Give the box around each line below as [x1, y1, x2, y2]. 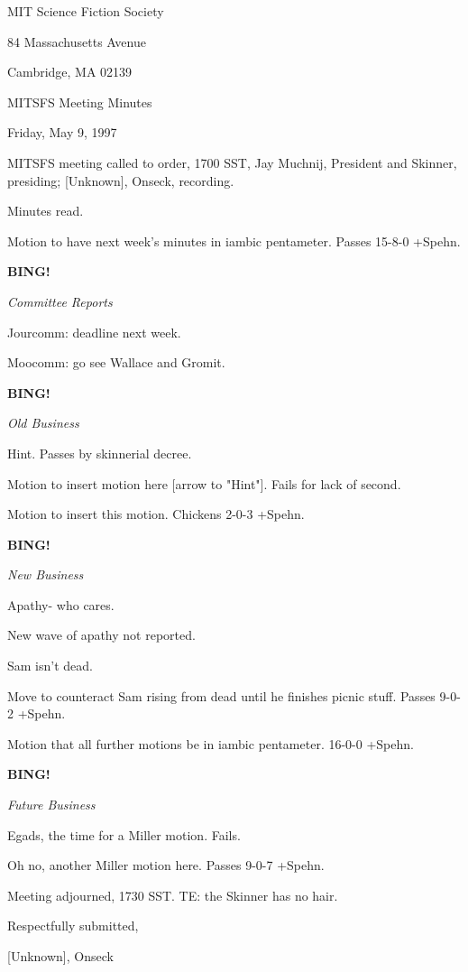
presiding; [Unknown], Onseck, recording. [7, 171, 234, 190]
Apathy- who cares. [7, 595, 115, 614]
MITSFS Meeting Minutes [7, 92, 152, 111]
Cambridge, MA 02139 [7, 62, 133, 81]
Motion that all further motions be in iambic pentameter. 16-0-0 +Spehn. [7, 734, 414, 753]
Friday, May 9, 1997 [7, 123, 117, 142]
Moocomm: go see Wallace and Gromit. [7, 353, 225, 372]
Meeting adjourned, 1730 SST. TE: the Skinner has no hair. [7, 885, 338, 904]
